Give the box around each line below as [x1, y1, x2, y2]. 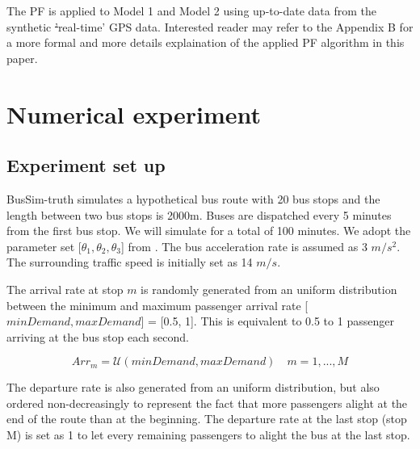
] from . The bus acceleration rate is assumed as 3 [120, 237, 367, 254]
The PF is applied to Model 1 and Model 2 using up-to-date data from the [6, 2, 376, 19]
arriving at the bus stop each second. [6, 328, 189, 345]
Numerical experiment [6, 97, 262, 130]
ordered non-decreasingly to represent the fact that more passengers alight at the [6, 394, 408, 411]
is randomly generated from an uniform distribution [141, 280, 397, 297]
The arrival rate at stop [6, 280, 124, 297]
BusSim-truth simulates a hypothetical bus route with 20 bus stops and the [6, 190, 380, 207]
